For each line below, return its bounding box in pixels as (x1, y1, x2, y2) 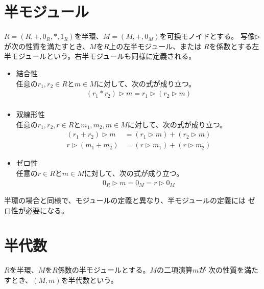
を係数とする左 (209, 40, 259, 51)
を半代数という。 (61, 274, 118, 285)
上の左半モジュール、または (109, 40, 202, 51)
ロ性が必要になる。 (4, 205, 68, 215)
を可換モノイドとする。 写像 (159, 31, 255, 41)
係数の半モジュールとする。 (57, 264, 150, 275)
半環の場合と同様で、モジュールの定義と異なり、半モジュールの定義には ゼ (4, 195, 255, 206)
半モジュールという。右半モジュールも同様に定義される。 (4, 51, 196, 61)
